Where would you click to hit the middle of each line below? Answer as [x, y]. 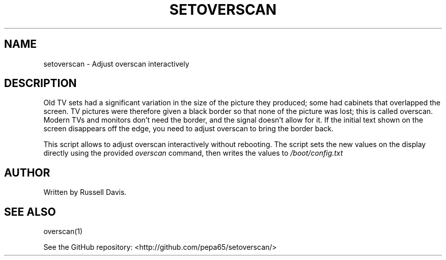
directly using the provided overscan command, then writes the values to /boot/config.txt [193, 153]
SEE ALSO [30, 212]
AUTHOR [27, 172]
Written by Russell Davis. [85, 192]
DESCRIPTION [40, 83]
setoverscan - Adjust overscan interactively [116, 64]
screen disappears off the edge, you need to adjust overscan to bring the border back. [188, 129]
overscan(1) [63, 232]
